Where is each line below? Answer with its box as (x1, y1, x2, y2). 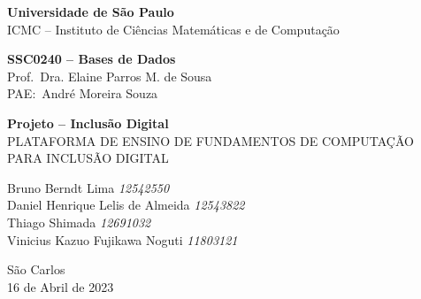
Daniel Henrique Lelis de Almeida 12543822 (7, 195, 245, 214)
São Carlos (7, 260, 65, 279)
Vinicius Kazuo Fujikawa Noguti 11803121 (7, 230, 238, 249)
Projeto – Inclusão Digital (7, 113, 169, 132)
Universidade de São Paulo (7, 3, 174, 20)
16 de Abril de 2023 (7, 277, 114, 295)
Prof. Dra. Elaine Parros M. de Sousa (7, 66, 212, 85)
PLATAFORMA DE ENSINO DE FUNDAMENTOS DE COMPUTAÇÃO (7, 131, 414, 149)
